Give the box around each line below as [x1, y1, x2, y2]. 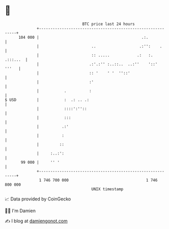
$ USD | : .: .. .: [5, 97, 90, 103]
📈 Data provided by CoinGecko [5, 196, 71, 202]
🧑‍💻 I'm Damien [5, 208, 36, 214]
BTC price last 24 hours [82, 21, 135, 27]
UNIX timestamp [91, 186, 124, 192]
